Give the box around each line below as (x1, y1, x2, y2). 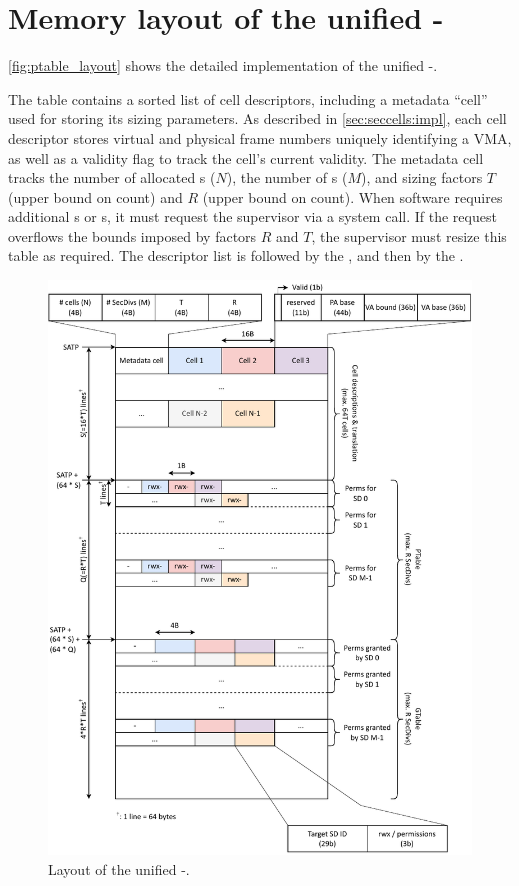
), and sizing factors (361, 167, 483, 188)
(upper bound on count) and (8, 186, 183, 207)
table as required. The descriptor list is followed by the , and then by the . (8, 245, 464, 266)
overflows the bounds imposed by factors (8, 225, 257, 246)
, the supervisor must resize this (311, 225, 507, 246)
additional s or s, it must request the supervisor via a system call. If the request (8, 206, 497, 227)
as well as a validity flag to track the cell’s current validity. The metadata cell (8, 147, 484, 168)
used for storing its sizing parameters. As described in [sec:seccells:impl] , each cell (8, 108, 507, 129)
